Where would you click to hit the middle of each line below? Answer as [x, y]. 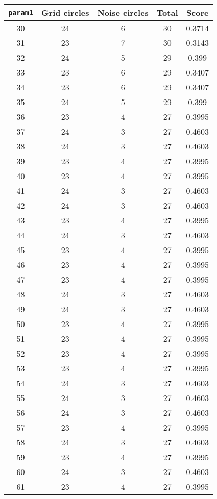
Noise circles [123, 13]
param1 [21, 13]
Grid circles [65, 13]
